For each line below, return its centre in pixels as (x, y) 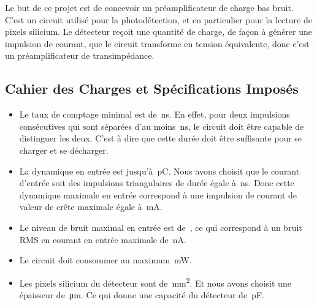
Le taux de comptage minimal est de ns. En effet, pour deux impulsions (155, 114)
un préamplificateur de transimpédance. (80, 55)
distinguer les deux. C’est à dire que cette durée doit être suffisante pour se (161, 138)
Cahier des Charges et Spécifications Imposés (152, 88)
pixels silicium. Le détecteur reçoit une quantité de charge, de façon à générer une (159, 32)
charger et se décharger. (64, 150)
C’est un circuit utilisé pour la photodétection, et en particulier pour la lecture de (158, 19)
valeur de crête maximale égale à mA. (91, 207)
